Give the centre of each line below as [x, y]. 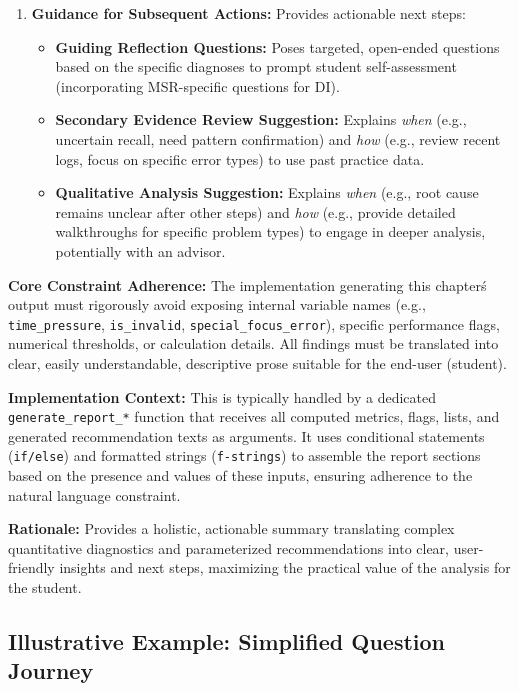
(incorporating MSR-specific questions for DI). [197, 85]
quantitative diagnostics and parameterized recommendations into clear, [228, 547]
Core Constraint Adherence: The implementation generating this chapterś [247, 284]
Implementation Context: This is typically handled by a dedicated [222, 396]
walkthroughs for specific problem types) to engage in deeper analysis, [270, 231]
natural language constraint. [94, 494]
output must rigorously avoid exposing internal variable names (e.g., [217, 304]
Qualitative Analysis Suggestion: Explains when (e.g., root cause [267, 192]
